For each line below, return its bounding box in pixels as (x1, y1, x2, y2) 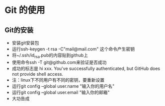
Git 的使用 (4, 4, 45, 16)
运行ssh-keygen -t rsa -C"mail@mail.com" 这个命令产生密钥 (11, 46, 135, 52)
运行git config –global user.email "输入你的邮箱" (11, 89, 110, 95)
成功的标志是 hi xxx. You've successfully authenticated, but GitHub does (11, 65, 160, 71)
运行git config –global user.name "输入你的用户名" (11, 83, 115, 89)
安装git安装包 (11, 40, 39, 46)
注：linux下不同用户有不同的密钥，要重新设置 (11, 77, 105, 83)
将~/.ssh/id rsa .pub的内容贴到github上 (11, 53, 88, 59)
